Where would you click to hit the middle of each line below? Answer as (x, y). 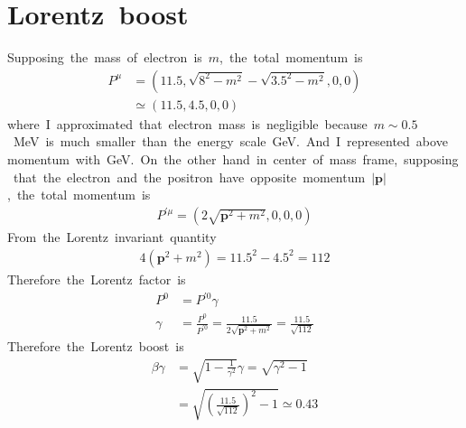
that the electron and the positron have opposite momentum (189, 177)
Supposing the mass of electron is (105, 57)
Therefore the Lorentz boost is (96, 345)
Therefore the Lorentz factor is (97, 279)
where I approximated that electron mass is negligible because (187, 123)
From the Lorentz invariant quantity (112, 237)
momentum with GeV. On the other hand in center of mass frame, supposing (233, 158)
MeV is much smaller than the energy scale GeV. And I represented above (230, 141)
